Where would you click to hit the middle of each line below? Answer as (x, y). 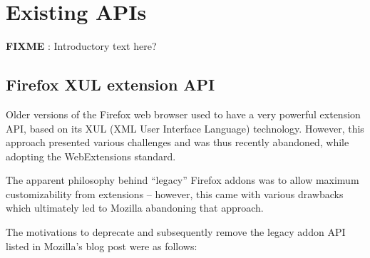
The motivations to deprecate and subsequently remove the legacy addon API (176, 232)
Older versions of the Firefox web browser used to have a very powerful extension (183, 114)
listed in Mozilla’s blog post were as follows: (102, 246)
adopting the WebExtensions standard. (91, 156)
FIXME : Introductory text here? (81, 46)
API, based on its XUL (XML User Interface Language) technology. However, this (185, 128)
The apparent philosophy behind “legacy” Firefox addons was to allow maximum (183, 180)
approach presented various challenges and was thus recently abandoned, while (178, 142)
